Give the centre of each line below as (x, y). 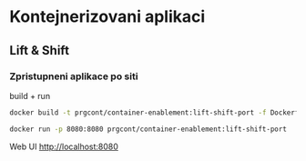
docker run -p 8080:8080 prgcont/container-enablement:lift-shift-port (148, 129)
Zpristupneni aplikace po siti (74, 76)
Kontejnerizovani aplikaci (107, 17)
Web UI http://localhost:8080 (64, 146)
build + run (30, 96)
